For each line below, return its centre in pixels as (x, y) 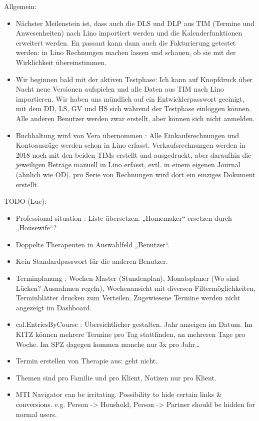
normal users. (36, 414)
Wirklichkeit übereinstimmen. (61, 62)
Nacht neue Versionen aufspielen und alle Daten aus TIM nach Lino (120, 89)
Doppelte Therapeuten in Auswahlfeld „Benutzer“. (93, 244)
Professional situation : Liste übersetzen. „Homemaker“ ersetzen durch (124, 218)
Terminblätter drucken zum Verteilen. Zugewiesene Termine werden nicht (128, 298)
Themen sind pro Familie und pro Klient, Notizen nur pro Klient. (116, 377)
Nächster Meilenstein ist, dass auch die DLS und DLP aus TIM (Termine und (135, 23)
